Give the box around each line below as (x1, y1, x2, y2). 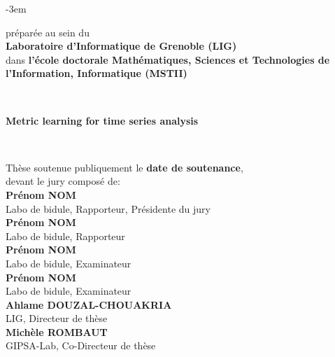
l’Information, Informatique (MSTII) (6, 66, 187, 80)
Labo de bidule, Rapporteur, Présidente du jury (6, 201, 211, 216)
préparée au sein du (6, 24, 90, 39)
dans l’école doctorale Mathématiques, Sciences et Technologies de (6, 52, 330, 66)
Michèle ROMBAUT (6, 324, 108, 339)
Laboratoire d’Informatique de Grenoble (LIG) (6, 38, 237, 53)
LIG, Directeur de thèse (6, 311, 108, 325)
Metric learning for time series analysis (6, 113, 199, 127)
